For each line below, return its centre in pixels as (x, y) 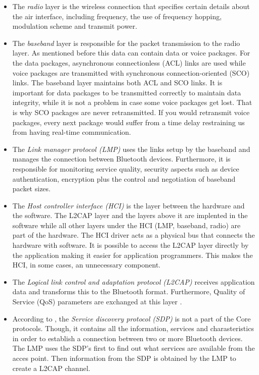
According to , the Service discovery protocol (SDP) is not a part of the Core (132, 318)
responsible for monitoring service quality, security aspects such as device (126, 168)
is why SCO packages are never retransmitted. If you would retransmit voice (131, 112)
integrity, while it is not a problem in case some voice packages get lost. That (132, 102)
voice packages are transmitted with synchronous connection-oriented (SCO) (131, 72)
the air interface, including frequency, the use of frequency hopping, (117, 16)
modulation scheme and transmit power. (75, 26)
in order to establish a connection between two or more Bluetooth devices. (127, 338)
